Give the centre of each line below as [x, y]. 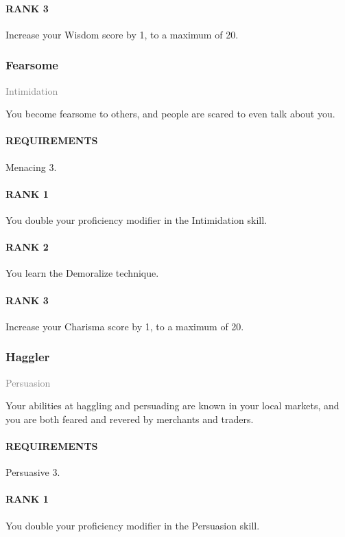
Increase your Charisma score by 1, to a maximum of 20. [125, 326]
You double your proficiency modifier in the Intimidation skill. [136, 219]
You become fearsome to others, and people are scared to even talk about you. [170, 114]
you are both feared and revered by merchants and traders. [130, 419]
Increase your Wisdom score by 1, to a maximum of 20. [122, 34]
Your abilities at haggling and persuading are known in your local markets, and [172, 405]
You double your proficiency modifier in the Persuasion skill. [133, 525]
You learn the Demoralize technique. [82, 273]
